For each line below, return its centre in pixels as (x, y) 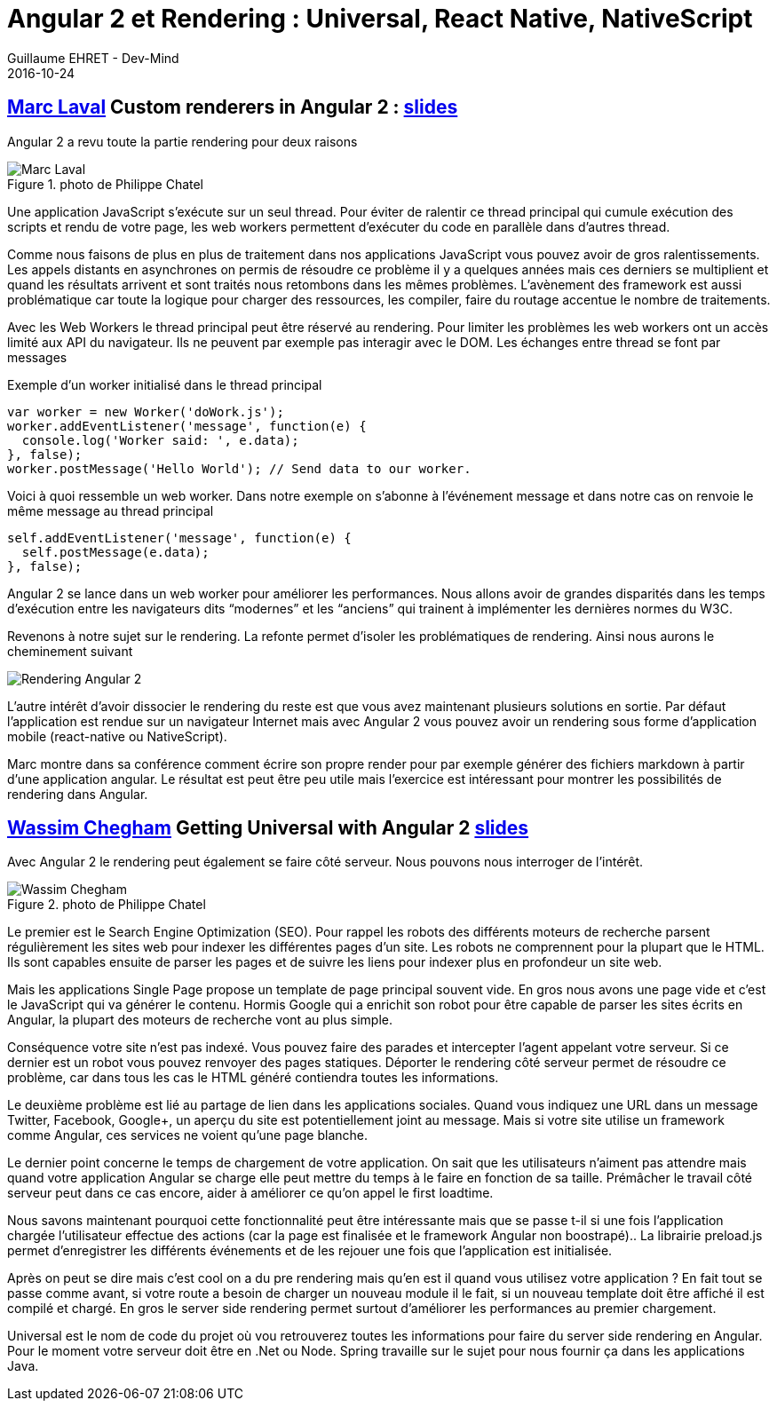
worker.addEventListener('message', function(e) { (187, 426)
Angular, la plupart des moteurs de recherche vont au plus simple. (200, 1020)
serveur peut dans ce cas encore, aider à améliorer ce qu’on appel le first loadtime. (250, 1193)
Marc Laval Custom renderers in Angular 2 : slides (233, 107)
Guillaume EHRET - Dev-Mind (93, 58)
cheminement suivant (70, 651)
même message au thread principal (111, 510)
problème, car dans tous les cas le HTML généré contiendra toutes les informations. (253, 1078)
